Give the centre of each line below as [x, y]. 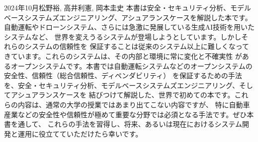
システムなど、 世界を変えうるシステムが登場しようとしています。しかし [123, 36]
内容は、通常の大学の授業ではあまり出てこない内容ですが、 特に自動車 [134, 104]
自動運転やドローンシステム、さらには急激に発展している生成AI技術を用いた [129, 27]
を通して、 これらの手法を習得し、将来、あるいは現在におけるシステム [127, 124]
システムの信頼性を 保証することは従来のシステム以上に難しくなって [137, 46]
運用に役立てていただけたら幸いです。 [80, 133]
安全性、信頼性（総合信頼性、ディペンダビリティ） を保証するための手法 [123, 75]
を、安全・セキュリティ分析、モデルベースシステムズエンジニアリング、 [122, 85]
